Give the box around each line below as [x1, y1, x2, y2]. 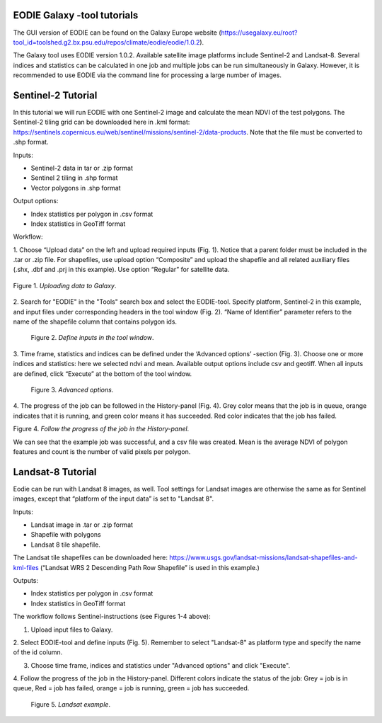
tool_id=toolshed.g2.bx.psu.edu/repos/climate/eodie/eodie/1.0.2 [13, 38, 200, 46]
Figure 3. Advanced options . [30, 385, 114, 394]
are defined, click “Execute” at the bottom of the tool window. [13, 369, 192, 378]
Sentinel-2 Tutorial [13, 89, 98, 101]
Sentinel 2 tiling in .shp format [30, 173, 118, 182]
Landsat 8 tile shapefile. [30, 540, 100, 549]
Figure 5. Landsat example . [30, 700, 111, 708]
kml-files [13, 563, 39, 571]
